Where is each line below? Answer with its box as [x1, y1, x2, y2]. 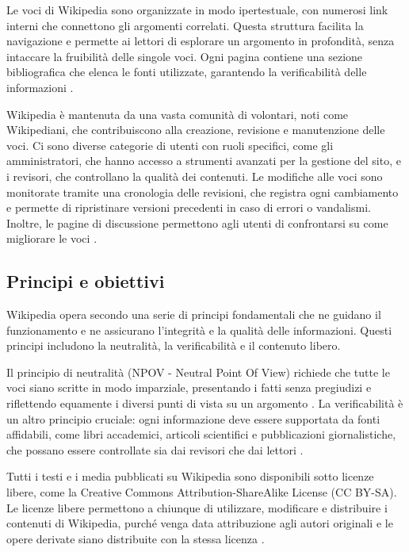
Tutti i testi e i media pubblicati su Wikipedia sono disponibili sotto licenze [6, 468, 374, 485]
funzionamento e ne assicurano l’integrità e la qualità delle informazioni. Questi [6, 321, 392, 338]
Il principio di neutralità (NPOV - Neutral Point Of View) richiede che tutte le [6, 363, 390, 380]
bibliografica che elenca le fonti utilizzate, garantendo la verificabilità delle [6, 63, 367, 80]
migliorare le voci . [6, 230, 97, 247]
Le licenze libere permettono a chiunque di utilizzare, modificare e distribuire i [6, 499, 388, 516]
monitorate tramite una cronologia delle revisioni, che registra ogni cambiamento [6, 183, 399, 200]
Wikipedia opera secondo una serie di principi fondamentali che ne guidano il [6, 306, 381, 323]
